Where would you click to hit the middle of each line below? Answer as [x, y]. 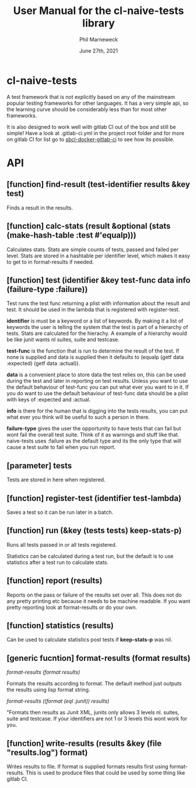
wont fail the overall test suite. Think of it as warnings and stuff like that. [93, 435]
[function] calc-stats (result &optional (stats [89, 226]
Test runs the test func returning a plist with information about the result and [98, 303]
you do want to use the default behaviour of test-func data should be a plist [97, 393]
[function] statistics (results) [60, 626]
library [99, 23]
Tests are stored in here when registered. [56, 480]
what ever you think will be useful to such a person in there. [78, 417]
